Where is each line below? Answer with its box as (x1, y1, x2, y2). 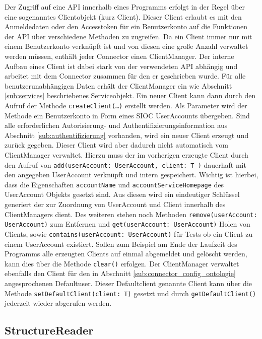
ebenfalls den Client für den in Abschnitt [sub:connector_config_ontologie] (5, 268, 236, 279)
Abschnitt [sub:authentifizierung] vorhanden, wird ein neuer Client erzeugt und (5, 129, 249, 140)
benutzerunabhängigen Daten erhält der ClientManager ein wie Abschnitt (5, 80, 232, 91)
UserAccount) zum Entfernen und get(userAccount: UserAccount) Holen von (5, 219, 250, 229)
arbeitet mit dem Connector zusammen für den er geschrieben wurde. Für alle (5, 71, 246, 81)
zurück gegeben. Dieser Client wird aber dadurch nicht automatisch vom (5, 140, 228, 150)
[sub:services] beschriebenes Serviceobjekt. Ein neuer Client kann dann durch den (5, 90, 256, 101)
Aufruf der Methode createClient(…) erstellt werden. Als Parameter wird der (5, 100, 247, 110)
